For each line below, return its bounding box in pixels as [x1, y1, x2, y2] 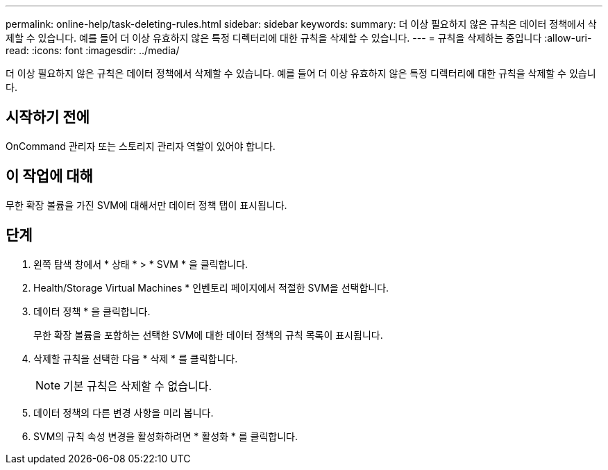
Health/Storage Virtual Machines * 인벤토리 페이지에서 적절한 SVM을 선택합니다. [33, 281, 389, 294]
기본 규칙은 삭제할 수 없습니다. [63, 378, 212, 393]
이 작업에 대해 [6, 167, 93, 185]
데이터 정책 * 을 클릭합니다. [33, 305, 151, 317]
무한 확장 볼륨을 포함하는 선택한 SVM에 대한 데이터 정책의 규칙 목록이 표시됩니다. [33, 328, 383, 341]
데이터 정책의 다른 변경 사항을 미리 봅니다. [33, 406, 214, 419]
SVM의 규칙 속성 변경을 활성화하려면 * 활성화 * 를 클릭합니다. [33, 430, 298, 442]
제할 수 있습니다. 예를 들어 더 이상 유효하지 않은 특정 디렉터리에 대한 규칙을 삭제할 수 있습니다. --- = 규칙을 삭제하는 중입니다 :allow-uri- [6, 32, 592, 44]
